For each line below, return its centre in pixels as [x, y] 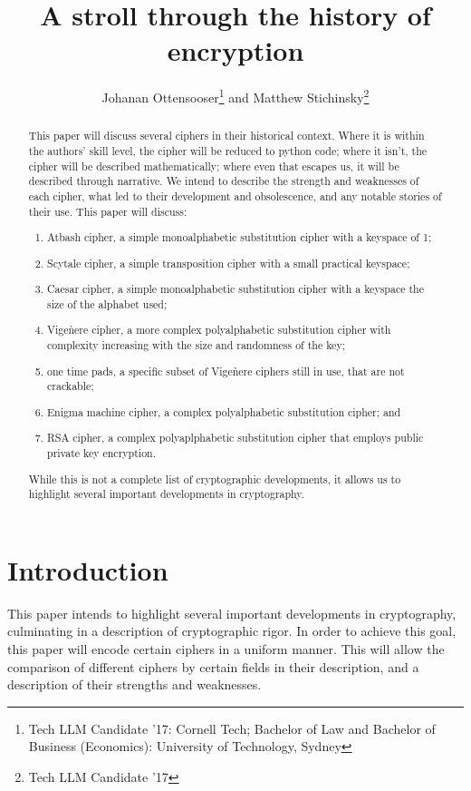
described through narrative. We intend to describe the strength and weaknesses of [224, 181]
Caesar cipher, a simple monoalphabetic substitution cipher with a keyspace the [235, 289]
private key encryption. [101, 453]
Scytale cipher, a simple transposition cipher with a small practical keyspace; [229, 263]
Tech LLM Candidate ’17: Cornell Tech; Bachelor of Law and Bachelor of [232, 728]
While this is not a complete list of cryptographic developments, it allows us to [215, 479]
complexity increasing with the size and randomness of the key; [196, 345]
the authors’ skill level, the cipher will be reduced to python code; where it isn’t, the [228, 151]
